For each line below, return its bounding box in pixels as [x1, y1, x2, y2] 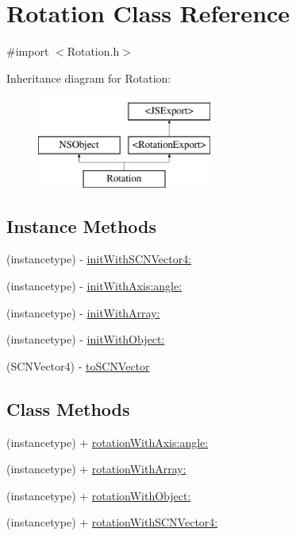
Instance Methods [6, 213, 156, 238]
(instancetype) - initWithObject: [6, 331, 165, 348]
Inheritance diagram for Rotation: [6, 69, 171, 86]
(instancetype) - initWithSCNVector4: [6, 251, 192, 267]
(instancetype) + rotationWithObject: [6, 487, 191, 503]
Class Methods [6, 396, 130, 421]
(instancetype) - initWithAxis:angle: [6, 278, 183, 294]
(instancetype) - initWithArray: [6, 304, 160, 320]
